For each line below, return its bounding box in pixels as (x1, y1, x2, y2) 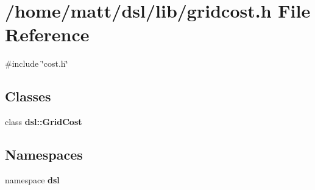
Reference (5, 22, 90, 47)
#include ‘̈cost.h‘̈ (5, 57, 68, 70)
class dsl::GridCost (5, 115, 82, 128)
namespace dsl (5, 173, 60, 186)
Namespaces (5, 145, 83, 164)
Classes (5, 87, 51, 106)
